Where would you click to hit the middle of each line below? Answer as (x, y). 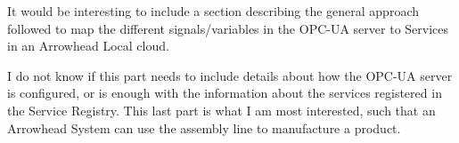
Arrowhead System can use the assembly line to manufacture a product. (204, 127)
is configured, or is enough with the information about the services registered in (225, 93)
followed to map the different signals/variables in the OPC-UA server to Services (228, 28)
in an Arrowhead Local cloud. (88, 46)
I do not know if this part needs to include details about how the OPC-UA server (230, 75)
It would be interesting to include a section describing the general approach (213, 11)
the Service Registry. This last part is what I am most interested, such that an (221, 110)
